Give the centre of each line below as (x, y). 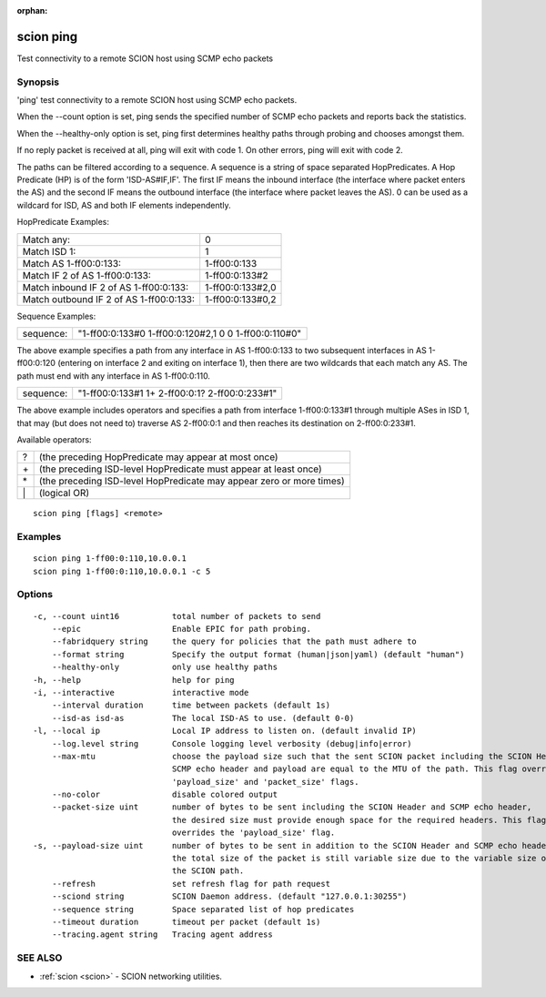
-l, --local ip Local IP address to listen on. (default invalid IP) (225, 731)
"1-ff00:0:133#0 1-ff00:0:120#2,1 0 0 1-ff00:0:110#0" (190, 333)
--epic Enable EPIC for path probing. (181, 629)
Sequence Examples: (56, 316)
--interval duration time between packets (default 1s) (191, 705)
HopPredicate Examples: (63, 222)
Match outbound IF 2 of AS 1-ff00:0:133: (109, 299)
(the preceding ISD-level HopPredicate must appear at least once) (180, 469)
